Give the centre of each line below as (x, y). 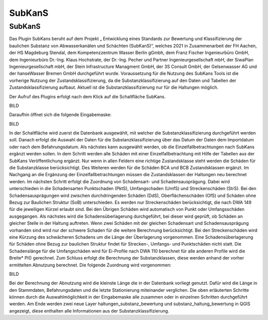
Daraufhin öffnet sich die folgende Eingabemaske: (60, 115)
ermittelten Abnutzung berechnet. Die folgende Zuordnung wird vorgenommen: (90, 265)
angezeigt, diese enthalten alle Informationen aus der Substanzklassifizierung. (89, 311)
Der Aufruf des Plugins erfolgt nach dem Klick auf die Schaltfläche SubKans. (87, 96)
